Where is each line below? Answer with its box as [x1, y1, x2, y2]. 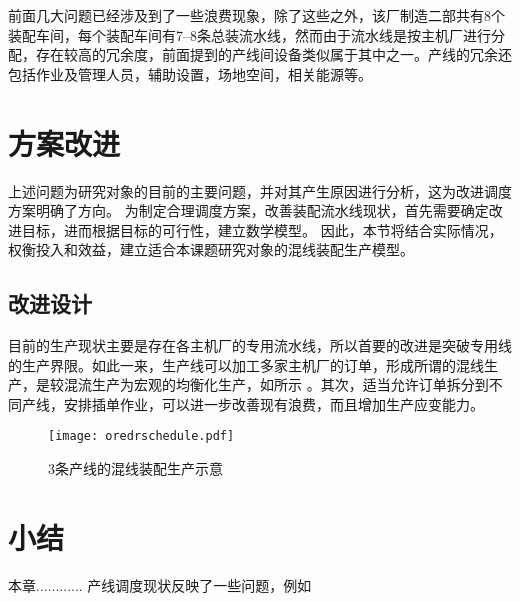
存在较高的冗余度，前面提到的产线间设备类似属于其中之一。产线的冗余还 [35, 44, 512, 65]
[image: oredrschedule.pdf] [48, 429, 235, 444]
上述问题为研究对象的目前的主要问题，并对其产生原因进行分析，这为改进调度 [8, 180, 512, 201]
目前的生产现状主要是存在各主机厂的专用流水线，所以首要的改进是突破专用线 [8, 335, 512, 356]
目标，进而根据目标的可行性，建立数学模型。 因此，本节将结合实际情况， [21, 219, 503, 240]
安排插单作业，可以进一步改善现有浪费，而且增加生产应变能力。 [63, 393, 484, 414]
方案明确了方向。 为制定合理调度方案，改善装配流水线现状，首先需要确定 [8, 200, 489, 221]
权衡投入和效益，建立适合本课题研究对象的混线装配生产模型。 [8, 239, 414, 260]
